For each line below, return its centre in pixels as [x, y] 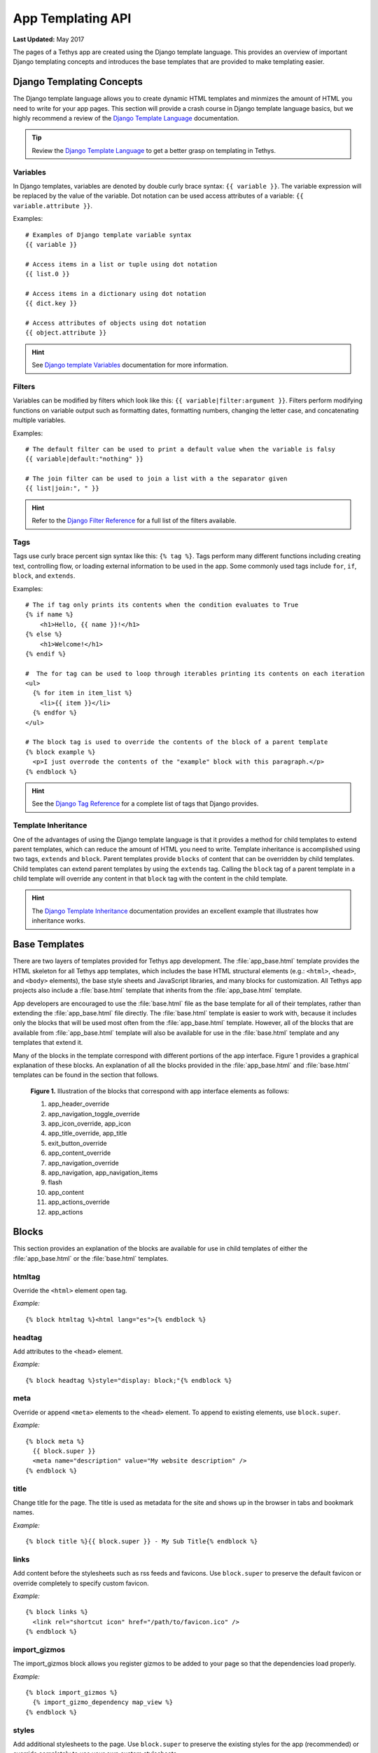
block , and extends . [44, 576]
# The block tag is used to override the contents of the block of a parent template [177, 742]
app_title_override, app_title [87, 1133]
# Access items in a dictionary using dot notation [116, 293]
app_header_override [79, 1104]
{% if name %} [49, 615]
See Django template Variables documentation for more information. [130, 365]
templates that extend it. [48, 1043]
